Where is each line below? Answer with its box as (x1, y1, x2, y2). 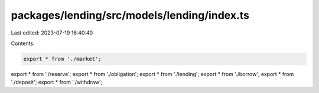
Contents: (11, 40, 35, 47)
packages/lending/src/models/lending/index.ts (11, 9, 249, 22)
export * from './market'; (23, 56, 102, 62)
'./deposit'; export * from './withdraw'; (11, 79, 103, 86)
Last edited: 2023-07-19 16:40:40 (11, 29, 93, 36)
